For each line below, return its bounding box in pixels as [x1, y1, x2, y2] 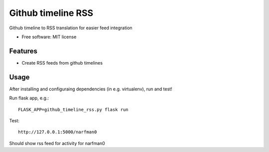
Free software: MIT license [21, 34, 77, 40]
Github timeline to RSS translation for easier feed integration [9, 25, 133, 31]
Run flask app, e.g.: [9, 95, 49, 101]
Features [9, 47, 37, 55]
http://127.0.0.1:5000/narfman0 [18, 129, 97, 135]
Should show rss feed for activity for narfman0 [9, 140, 106, 146]
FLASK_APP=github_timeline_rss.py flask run [18, 107, 129, 112]
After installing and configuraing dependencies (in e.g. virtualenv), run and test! [9, 86, 172, 92]
